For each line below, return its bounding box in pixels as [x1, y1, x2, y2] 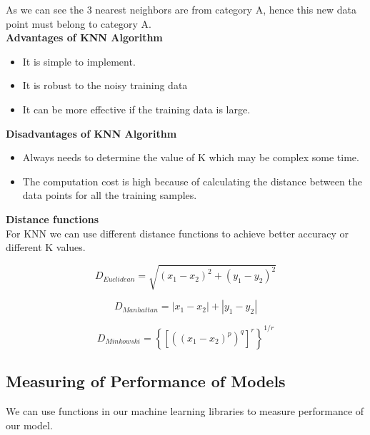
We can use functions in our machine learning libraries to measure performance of [6, 403, 364, 418]
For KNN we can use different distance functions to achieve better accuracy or [6, 225, 349, 240]
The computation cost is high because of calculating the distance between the [22, 173, 362, 188]
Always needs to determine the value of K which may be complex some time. [22, 150, 359, 165]
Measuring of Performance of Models [6, 370, 286, 392]
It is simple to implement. [22, 53, 136, 68]
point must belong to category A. [6, 16, 151, 31]
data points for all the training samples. [22, 188, 197, 203]
